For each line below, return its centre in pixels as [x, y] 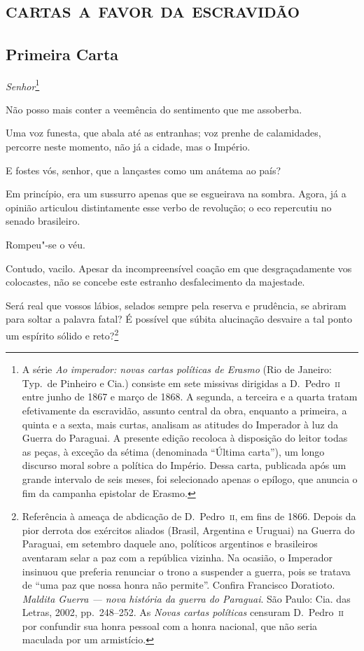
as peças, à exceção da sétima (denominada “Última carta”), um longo [173, 451]
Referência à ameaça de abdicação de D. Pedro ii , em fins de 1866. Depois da [189, 516]
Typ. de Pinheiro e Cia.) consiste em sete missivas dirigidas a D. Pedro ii [181, 383]
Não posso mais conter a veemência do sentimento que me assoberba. [154, 109]
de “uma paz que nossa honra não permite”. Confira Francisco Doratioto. [178, 585]
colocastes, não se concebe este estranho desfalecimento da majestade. [155, 282]
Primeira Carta [62, 54]
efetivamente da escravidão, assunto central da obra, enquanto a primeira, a [184, 410]
